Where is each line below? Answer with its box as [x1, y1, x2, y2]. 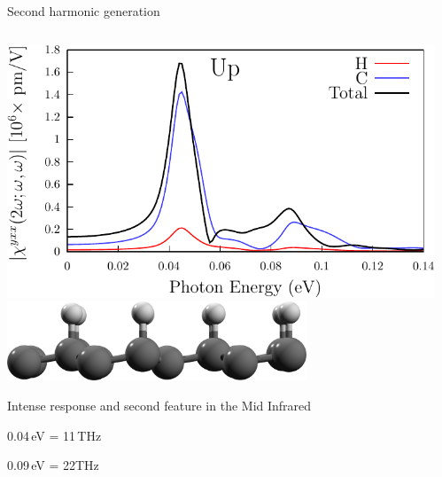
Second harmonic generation [7, 2, 160, 20]
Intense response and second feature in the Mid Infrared [7, 395, 312, 414]
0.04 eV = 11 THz [7, 426, 102, 444]
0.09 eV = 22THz [7, 456, 99, 474]
